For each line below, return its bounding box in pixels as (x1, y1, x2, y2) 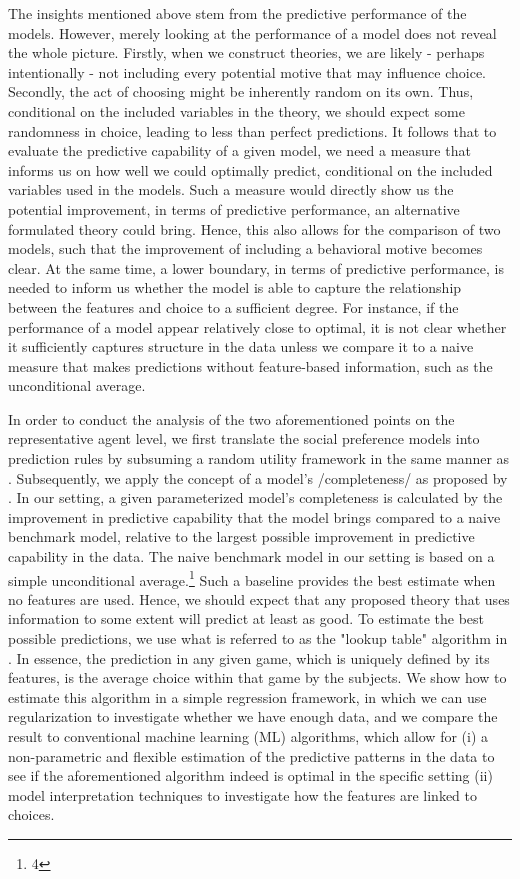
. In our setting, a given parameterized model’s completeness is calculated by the (8, 487, 503, 508)
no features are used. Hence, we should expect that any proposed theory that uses (8, 588, 510, 609)
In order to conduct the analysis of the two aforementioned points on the (8, 408, 455, 429)
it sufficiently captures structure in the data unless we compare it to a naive (8, 336, 474, 357)
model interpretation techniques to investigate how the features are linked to (8, 784, 477, 805)
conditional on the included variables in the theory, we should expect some (8, 100, 465, 121)
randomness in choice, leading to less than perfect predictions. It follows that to (8, 120, 497, 141)
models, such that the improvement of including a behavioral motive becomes (8, 238, 483, 259)
